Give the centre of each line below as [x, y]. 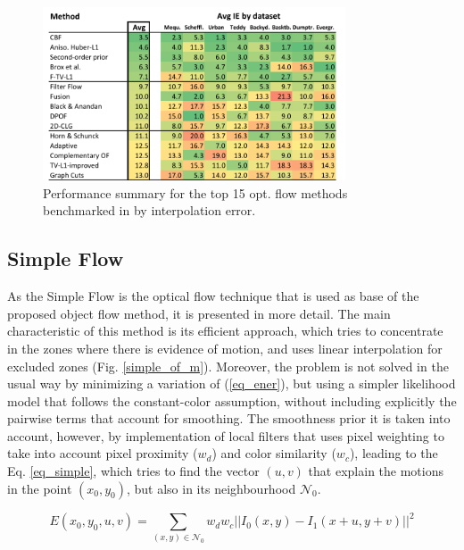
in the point [40, 488]
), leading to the [394, 453]
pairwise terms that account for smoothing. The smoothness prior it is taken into [229, 418]
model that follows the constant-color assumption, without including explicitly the [232, 400]
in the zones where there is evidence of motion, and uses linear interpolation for [225, 348]
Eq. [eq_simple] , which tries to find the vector [133, 471]
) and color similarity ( [274, 453]
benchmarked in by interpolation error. [149, 210]
